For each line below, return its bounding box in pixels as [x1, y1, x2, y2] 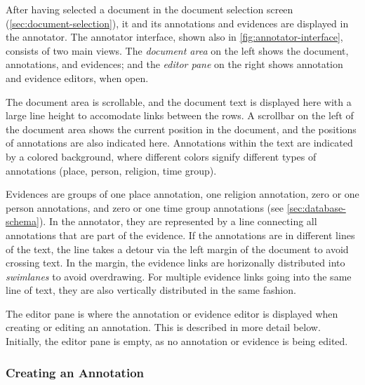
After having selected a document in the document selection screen [6, 2, 293, 16]
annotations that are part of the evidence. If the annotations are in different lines [6, 227, 355, 242]
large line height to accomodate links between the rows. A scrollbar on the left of [6, 108, 354, 123]
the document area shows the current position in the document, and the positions [6, 121, 357, 136]
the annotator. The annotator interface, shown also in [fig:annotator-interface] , [6, 29, 343, 44]
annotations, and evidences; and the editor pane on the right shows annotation [6, 57, 343, 72]
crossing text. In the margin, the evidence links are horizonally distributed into [6, 255, 345, 270]
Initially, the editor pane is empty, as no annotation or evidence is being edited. [6, 334, 348, 349]
